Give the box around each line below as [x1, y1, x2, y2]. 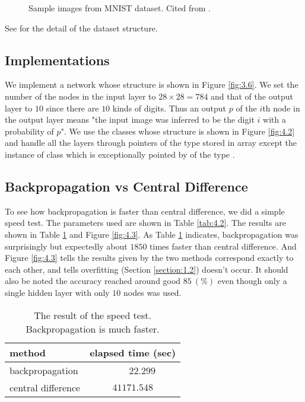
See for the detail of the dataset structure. [5, 21, 158, 34]
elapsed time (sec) [90, 345, 176, 359]
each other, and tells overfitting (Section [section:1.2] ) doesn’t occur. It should [5, 263, 288, 275]
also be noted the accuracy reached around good [5, 275, 181, 287]
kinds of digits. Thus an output [112, 101, 226, 114]
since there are [46, 101, 99, 114]
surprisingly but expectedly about [5, 240, 128, 252]
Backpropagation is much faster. [26, 321, 160, 336]
